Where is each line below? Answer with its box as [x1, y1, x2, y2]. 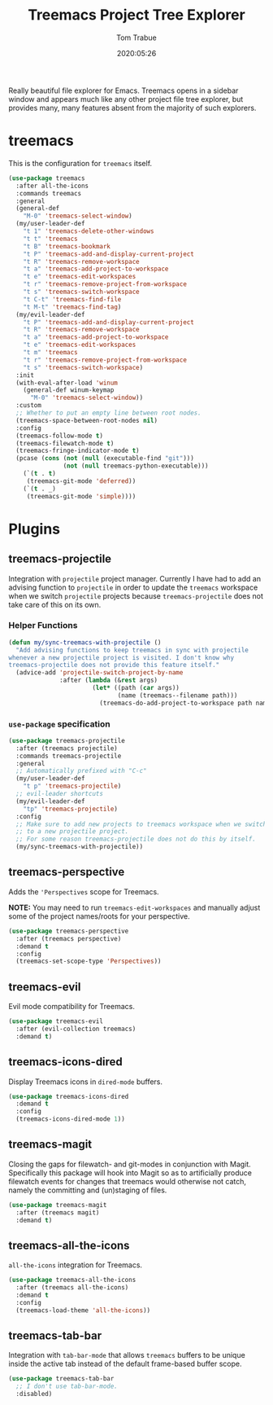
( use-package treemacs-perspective [8, 927, 129, 935]
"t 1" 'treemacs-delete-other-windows [23, 227, 154, 235]
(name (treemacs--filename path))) [117, 691, 238, 700]
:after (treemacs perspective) [15, 934, 122, 942]
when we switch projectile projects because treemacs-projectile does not [8, 591, 264, 600]
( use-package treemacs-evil [8, 1017, 104, 1025]
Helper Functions [8, 620, 78, 631]
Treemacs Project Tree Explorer [28, 6, 245, 24]
